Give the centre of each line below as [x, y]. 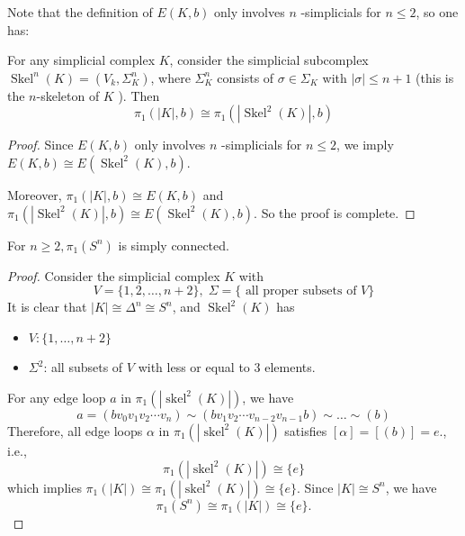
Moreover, [35, 194]
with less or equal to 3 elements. [227, 367]
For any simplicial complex [81, 60]
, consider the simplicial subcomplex [269, 60]
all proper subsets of [301, 291]
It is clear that [47, 307]
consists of [246, 77]
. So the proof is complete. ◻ [335, 212]
